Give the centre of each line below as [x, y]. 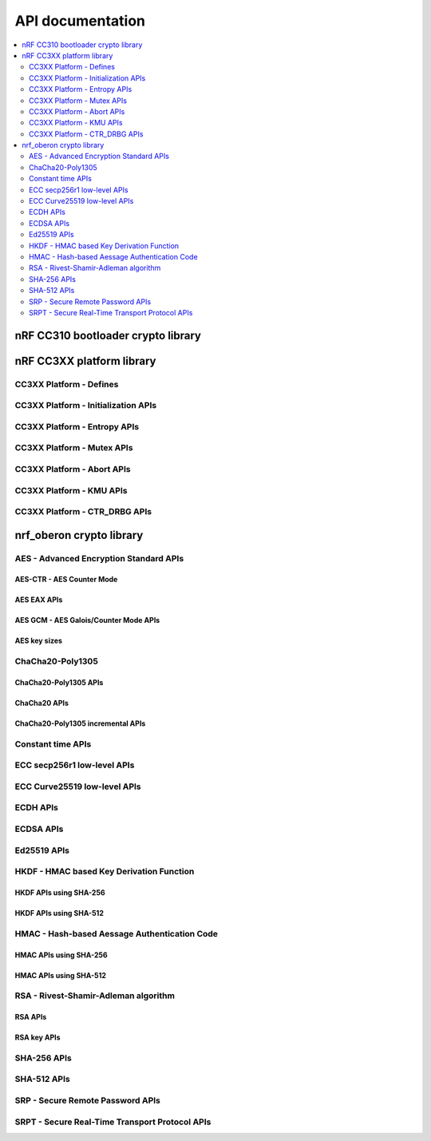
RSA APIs [31, 1017]
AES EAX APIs [39, 600]
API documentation [80, 21]
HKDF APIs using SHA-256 [60, 892]
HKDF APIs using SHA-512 [59, 913]
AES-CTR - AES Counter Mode [66, 580]
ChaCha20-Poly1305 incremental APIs [80, 723]
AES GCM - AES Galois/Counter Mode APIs [87, 620]
